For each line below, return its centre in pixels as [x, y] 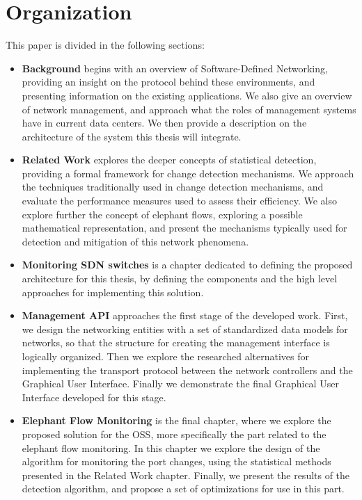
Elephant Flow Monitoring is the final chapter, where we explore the [176, 420]
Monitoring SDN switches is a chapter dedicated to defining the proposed [187, 265]
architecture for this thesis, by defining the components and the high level [180, 279]
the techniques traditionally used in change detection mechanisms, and [173, 187]
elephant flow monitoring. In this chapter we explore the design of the [171, 447]
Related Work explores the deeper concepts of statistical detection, [169, 160]
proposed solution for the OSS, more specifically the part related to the [174, 434]
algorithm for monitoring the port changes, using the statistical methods [176, 461]
